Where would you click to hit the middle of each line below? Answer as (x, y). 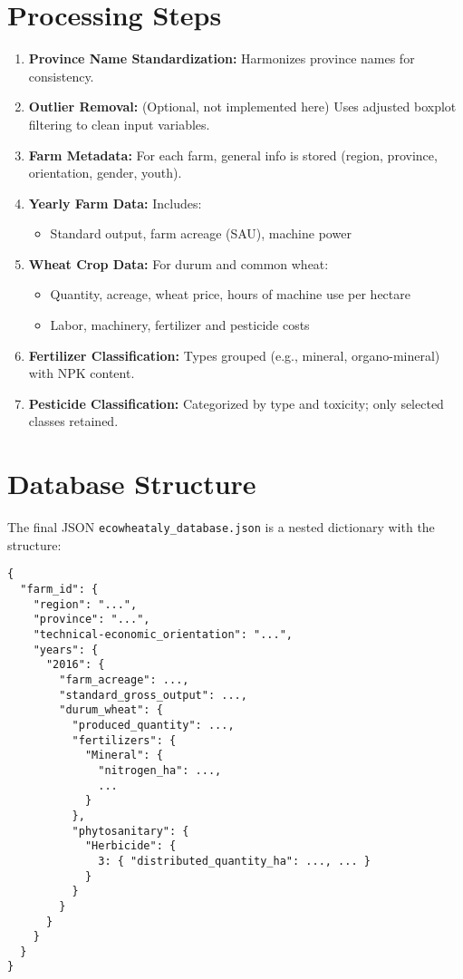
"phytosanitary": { (130, 831)
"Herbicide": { (130, 846)
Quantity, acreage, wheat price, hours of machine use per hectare (230, 294)
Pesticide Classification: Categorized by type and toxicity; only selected (236, 403)
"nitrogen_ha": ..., (160, 770)
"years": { (66, 649)
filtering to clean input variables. (119, 124)
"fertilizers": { (124, 740)
